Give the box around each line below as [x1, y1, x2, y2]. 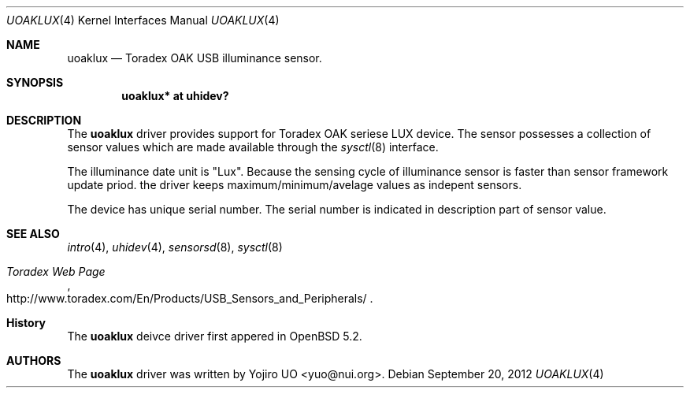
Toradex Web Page [6, 265, 106, 278]
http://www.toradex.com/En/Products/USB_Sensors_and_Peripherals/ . [6, 292, 373, 305]
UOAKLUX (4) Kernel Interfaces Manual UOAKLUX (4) [6, 13, 280, 27]
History [6, 316, 46, 329]
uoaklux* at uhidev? [121, 89, 229, 102]
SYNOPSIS [6, 76, 64, 89]
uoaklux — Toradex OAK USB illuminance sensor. [67, 51, 322, 65]
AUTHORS [6, 354, 61, 367]
